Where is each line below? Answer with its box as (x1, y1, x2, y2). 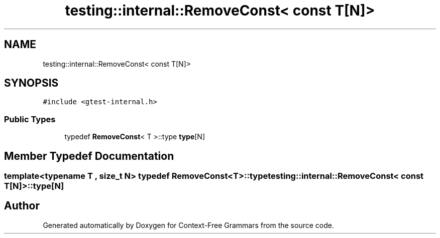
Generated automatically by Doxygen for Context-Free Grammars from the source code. (43, 220, 334, 229)
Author (4, 199, 40, 212)
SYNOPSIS (4, 77, 59, 90)
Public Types (4, 114, 56, 124)
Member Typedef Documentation (4, 149, 174, 162)
